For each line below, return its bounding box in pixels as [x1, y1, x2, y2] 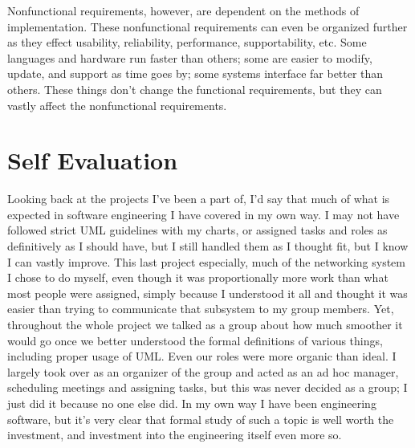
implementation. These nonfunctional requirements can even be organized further [7, 18, 408, 35]
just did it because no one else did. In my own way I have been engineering [7, 395, 376, 411]
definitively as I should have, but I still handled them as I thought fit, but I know [7, 238, 409, 255]
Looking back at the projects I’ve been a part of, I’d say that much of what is [7, 190, 390, 207]
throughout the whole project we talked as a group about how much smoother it [7, 316, 403, 333]
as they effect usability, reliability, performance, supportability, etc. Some [7, 34, 367, 51]
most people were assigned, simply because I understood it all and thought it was [7, 284, 408, 301]
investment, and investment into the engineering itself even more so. [7, 426, 342, 443]
